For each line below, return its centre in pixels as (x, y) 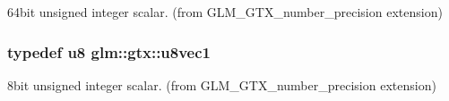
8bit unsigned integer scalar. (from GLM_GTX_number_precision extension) (222, 84)
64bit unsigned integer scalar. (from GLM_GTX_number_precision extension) (225, 12)
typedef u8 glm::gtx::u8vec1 (109, 51)
